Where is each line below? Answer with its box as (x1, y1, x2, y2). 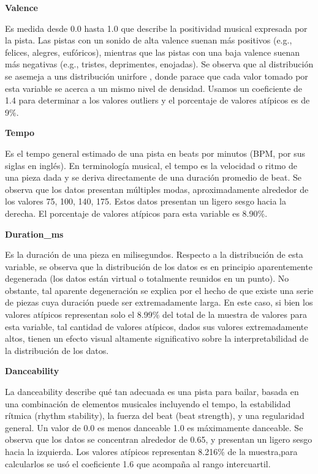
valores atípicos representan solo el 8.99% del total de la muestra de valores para (5, 308, 307, 321)
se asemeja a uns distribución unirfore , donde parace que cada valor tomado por (5, 69, 308, 82)
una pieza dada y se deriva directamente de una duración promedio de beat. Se (5, 171, 302, 184)
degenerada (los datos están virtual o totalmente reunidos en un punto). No (5, 272, 289, 285)
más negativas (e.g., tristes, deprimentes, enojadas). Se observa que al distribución (5, 58, 314, 70)
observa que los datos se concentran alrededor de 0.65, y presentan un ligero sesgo (5, 433, 312, 446)
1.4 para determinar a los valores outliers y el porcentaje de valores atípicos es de (5, 94, 310, 107)
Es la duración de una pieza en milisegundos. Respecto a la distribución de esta (5, 248, 303, 261)
